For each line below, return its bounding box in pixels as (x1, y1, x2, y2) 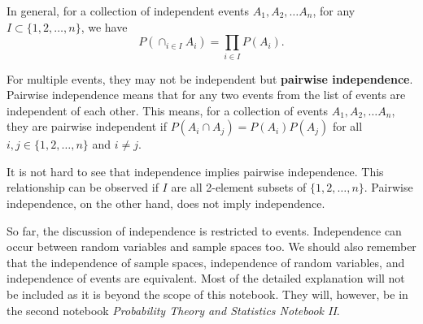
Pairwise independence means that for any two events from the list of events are (7, 86, 406, 103)
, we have (81, 18, 128, 35)
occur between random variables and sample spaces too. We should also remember (7, 238, 416, 255)
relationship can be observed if (7, 179, 159, 196)
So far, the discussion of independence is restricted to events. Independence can (7, 222, 402, 239)
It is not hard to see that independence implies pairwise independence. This (7, 162, 384, 179)
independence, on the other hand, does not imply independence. (7, 195, 325, 212)
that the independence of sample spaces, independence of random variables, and (7, 253, 405, 270)
